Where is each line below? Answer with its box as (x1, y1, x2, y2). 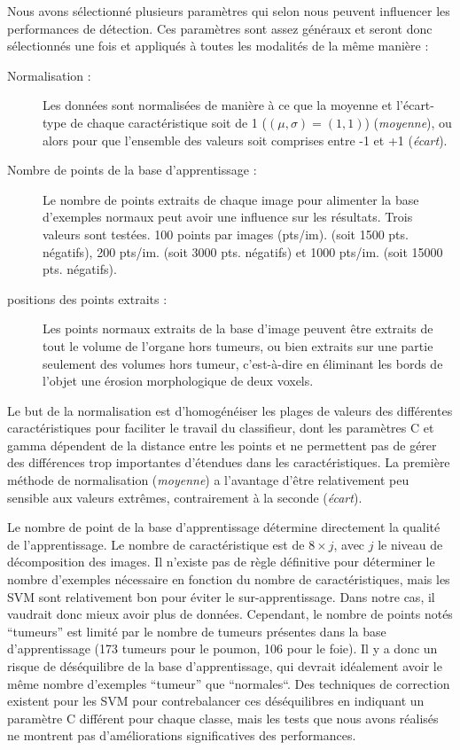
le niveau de (378, 535, 443, 553)
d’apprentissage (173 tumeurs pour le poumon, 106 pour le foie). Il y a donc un (7, 639, 438, 658)
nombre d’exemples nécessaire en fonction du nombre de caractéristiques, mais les (7, 570, 450, 589)
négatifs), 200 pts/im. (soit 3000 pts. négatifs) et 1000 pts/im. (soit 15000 (43, 242, 443, 261)
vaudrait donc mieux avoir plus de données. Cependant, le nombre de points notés (7, 605, 453, 623)
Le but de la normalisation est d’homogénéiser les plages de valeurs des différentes (7, 401, 453, 419)
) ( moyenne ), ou (364, 113, 452, 131)
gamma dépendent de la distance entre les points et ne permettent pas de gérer (7, 435, 437, 454)
